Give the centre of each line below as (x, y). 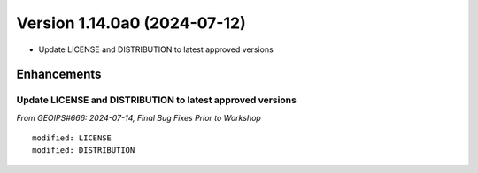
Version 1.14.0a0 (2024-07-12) (131, 23)
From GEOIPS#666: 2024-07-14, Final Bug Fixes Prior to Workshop (139, 117)
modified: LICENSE (72, 138)
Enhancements (59, 75)
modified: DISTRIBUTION (84, 150)
